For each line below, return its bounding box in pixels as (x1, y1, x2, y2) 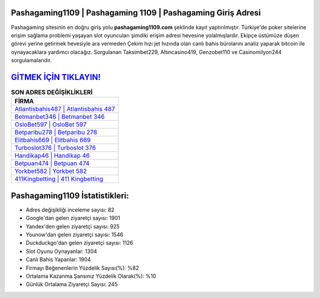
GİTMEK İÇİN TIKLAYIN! (11, 72, 101, 82)
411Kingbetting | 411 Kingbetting (14, 175, 104, 183)
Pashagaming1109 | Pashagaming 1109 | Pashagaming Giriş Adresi (11, 8, 261, 18)
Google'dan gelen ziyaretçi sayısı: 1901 (25, 214, 121, 222)
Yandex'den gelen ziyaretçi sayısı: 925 (25, 223, 120, 230)
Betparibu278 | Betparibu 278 (14, 128, 98, 136)
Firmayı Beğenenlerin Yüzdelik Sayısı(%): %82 (25, 264, 139, 271)
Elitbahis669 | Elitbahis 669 (14, 136, 91, 145)
